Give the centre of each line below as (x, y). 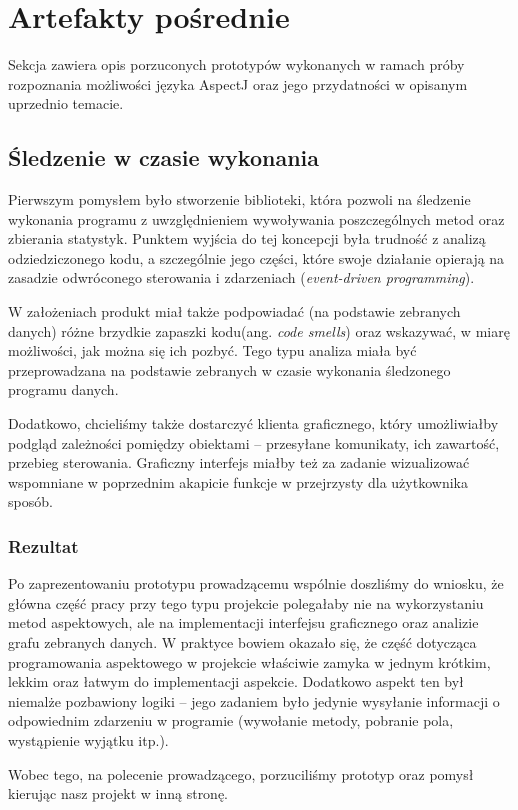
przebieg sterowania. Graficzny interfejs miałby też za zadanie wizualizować (239, 462)
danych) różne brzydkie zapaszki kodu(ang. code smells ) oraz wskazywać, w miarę (259, 330)
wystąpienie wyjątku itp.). (88, 739)
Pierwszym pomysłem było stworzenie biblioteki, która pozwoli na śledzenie (239, 199)
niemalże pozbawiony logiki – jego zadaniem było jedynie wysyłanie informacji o (254, 700)
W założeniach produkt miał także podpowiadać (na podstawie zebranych (234, 311)
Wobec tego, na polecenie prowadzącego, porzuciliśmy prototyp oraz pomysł (241, 773)
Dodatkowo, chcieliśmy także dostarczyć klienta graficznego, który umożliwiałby (253, 423)
